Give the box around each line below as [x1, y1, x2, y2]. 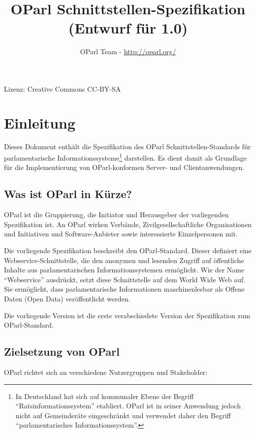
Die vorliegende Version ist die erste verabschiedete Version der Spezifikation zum [4, 310, 251, 320]
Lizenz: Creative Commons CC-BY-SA [4, 83, 121, 94]
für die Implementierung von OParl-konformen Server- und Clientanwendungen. [4, 162, 245, 172]
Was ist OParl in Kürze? [4, 186, 132, 201]
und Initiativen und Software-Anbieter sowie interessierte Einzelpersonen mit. [4, 229, 238, 239]
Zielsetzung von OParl [4, 344, 120, 359]
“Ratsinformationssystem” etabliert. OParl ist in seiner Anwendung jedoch [15, 400, 241, 411]
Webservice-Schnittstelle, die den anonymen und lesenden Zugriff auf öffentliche [4, 255, 244, 265]
